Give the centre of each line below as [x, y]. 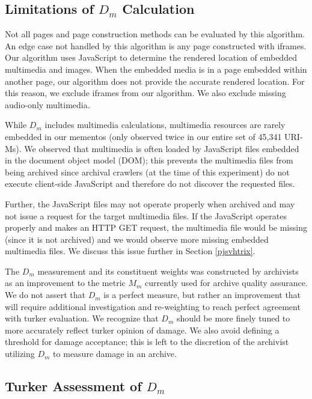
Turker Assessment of [73, 386]
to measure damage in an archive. [115, 354]
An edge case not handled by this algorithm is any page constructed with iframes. [156, 45]
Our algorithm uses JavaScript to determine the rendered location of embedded [151, 57]
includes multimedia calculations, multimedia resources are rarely [165, 125]
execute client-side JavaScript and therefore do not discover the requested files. [150, 184]
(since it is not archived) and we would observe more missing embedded [137, 239]
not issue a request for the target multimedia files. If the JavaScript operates [146, 215]
